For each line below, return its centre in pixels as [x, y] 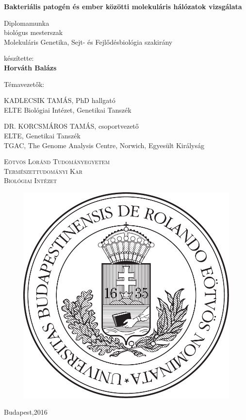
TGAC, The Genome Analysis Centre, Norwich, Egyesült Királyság [104, 145]
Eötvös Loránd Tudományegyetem [57, 161]
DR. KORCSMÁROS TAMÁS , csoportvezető [71, 126]
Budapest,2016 [26, 412]
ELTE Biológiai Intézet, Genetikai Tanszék [68, 109]
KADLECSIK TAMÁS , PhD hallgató [60, 100]
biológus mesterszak [33, 32]
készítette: [19, 58]
